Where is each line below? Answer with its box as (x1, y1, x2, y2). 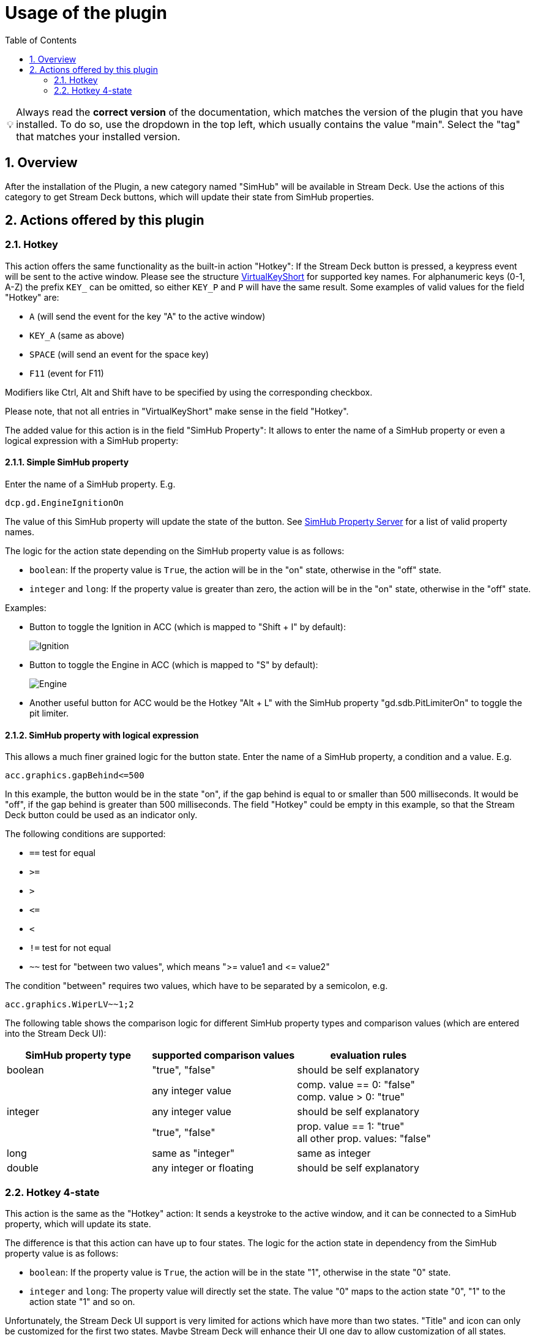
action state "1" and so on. (29, 1296, 135, 1307)
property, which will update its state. (5, 1219, 151, 1229)
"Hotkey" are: (5, 291, 59, 303)
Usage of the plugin (5, 2, 167, 23)
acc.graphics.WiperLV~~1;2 (5, 999, 134, 1010)
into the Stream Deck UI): (5, 1028, 107, 1039)
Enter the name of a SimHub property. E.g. (5, 479, 176, 490)
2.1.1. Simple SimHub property (5, 457, 129, 468)
